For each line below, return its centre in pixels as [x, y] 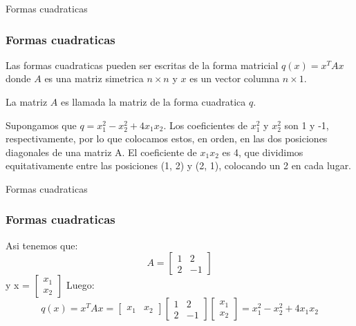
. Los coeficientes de [206, 125]
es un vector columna [235, 78]
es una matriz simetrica [94, 78]
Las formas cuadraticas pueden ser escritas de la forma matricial [142, 65]
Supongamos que [41, 125]
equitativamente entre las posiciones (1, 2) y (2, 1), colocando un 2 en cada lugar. [179, 165]
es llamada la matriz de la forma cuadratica [153, 102]
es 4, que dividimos [263, 152]
